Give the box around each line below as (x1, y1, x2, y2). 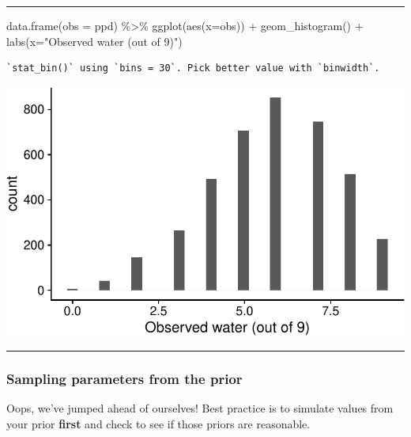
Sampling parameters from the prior (6, 368, 243, 388)
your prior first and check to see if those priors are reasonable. (6, 415, 311, 431)
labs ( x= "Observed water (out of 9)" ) (6, 32, 183, 49)
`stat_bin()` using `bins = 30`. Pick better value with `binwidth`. (6, 63, 380, 74)
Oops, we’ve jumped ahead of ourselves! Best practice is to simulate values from (6, 400, 394, 416)
